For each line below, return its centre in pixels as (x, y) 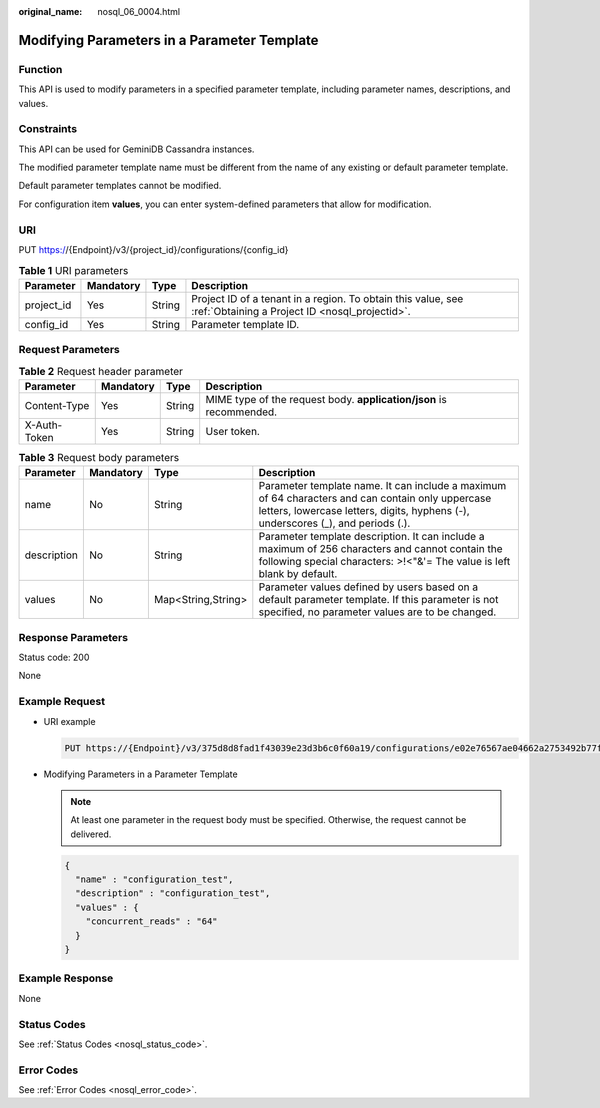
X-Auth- (43, 425)
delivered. (91, 834)
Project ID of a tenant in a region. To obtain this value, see (327, 298)
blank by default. (298, 574)
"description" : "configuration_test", (173, 893)
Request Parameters (69, 350)
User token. (232, 431)
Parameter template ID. (245, 324)
